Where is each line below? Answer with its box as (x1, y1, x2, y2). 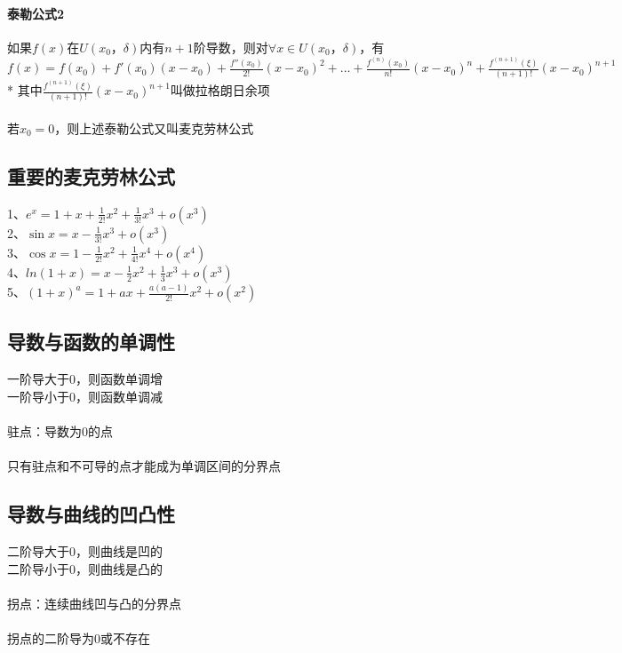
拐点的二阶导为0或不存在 (7, 629, 150, 648)
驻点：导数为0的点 (7, 422, 113, 441)
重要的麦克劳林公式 (7, 162, 175, 189)
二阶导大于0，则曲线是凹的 (7, 542, 163, 561)
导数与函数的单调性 (7, 328, 175, 355)
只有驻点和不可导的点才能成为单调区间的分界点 (7, 457, 281, 475)
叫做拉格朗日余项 (170, 81, 270, 100)
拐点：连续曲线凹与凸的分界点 (7, 593, 181, 612)
